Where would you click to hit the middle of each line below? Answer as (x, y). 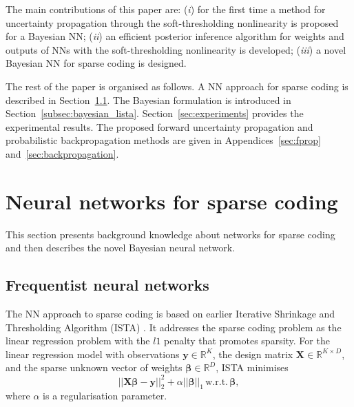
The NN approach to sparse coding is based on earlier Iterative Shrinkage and (170, 314)
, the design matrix (253, 354)
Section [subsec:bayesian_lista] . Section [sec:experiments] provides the (155, 113)
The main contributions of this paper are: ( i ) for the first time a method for (166, 9)
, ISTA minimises (252, 367)
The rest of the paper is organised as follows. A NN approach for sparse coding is (177, 86)
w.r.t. (217, 382)
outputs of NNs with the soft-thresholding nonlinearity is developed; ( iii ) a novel (176, 49)
